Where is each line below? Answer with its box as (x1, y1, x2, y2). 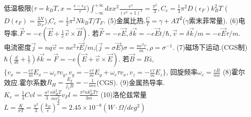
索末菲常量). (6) (189, 15, 239, 25)
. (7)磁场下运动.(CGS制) (172, 42, 248, 52)
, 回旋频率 (166, 67, 197, 77)
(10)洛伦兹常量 (100, 89, 147, 99)
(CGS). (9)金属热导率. (96, 77, 165, 87)
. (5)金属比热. (103, 15, 145, 25)
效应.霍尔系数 (4, 77, 47, 87)
